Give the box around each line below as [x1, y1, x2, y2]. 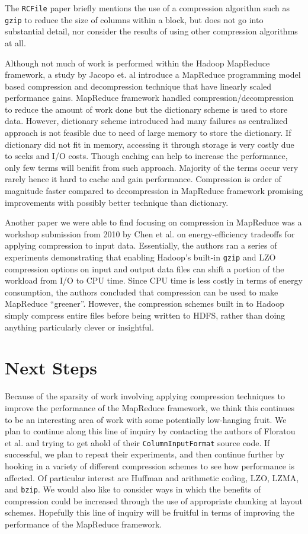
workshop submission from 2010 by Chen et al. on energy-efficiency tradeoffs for [5, 227, 295, 240]
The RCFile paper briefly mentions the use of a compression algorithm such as [5, 2, 290, 14]
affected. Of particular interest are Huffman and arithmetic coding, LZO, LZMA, [5, 471, 299, 484]
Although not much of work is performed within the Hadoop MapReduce [5, 56, 270, 69]
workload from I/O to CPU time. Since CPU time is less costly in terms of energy [5, 274, 303, 287]
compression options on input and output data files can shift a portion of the [5, 262, 284, 275]
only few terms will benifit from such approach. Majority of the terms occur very [5, 161, 299, 173]
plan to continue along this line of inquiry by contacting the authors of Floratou [5, 425, 296, 437]
